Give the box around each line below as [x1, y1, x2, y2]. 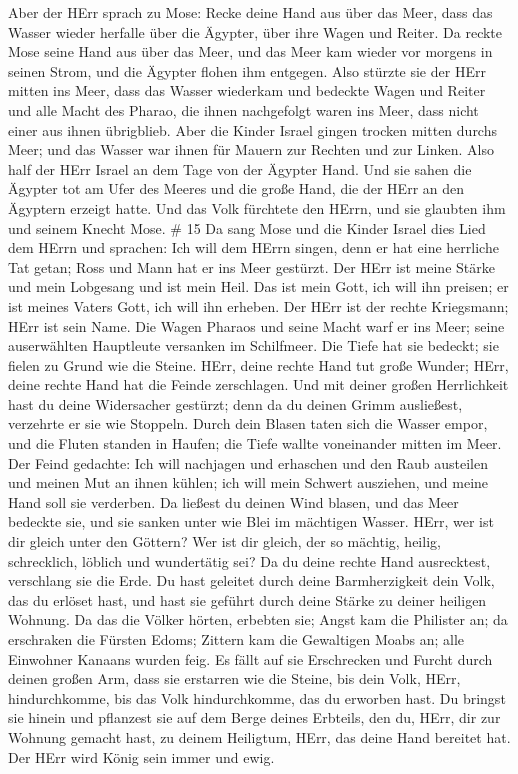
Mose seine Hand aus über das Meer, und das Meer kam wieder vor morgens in [8, 41, 493, 62]
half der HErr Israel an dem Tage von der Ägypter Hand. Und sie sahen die [8, 158, 472, 179]
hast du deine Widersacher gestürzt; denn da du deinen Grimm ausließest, [8, 393, 463, 414]
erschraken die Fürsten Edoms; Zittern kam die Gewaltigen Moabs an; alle [8, 629, 465, 649]
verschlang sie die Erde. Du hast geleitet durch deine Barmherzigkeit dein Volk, [8, 570, 495, 591]
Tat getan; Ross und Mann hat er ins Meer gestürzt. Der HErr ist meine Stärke [8, 256, 495, 277]
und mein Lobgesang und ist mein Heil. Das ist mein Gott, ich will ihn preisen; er [8, 276, 509, 297]
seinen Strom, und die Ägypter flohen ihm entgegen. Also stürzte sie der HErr [8, 60, 486, 81]
